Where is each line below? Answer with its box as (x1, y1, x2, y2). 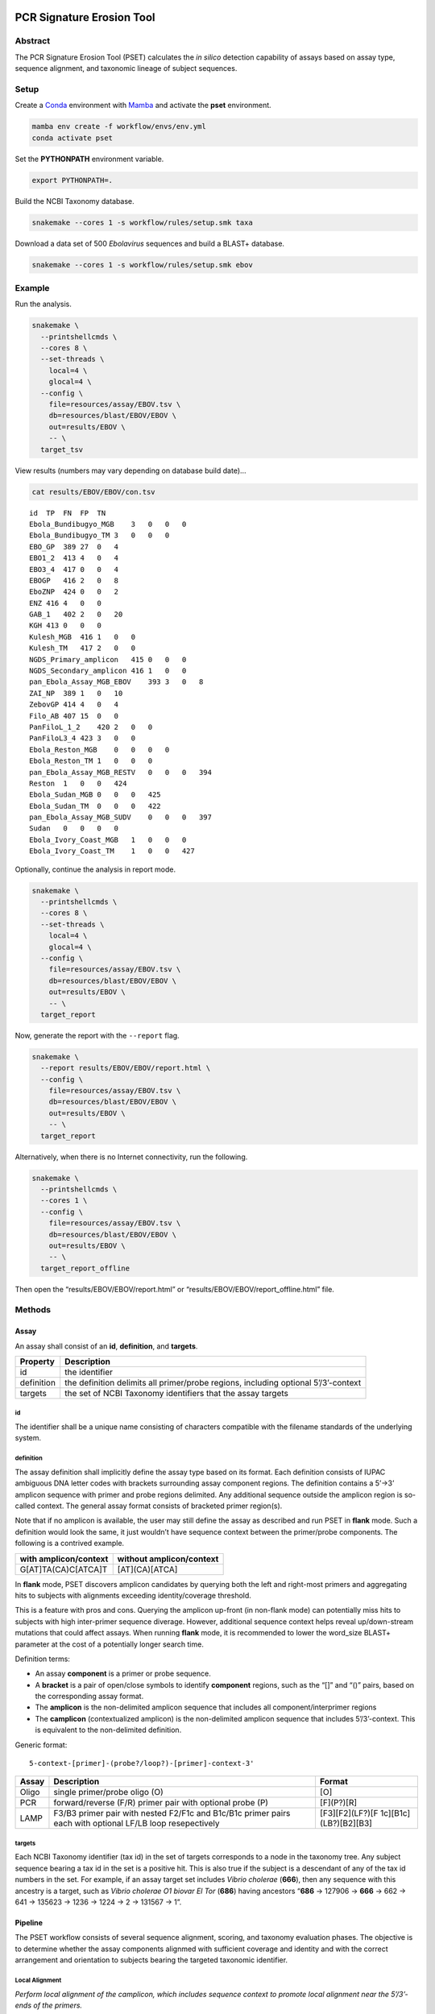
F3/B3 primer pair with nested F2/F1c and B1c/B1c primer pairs (53, 1808, 291, 1819)
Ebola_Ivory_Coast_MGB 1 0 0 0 (29, 835, 187, 844)
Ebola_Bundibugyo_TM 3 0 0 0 (29, 531, 170, 540)
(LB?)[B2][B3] (319, 1817, 372, 1829)
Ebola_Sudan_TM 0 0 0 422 (29, 802, 161, 810)
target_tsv (40, 445, 84, 454)
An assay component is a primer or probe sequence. (35, 1668, 211, 1679)
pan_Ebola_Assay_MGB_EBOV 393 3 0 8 (29, 678, 204, 686)
